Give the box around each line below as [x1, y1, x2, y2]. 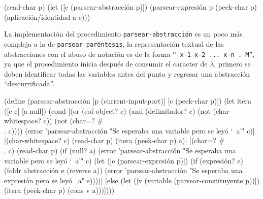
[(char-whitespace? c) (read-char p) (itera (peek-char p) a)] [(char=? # [4, 135, 225, 146]
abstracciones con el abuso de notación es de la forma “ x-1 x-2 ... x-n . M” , [4, 48, 255, 59]
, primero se [214, 58, 251, 69]
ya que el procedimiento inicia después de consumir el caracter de [4, 58, 208, 69]
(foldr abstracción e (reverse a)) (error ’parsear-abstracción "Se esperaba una [4, 165, 243, 176]
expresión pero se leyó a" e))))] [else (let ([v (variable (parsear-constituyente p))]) [4, 175, 260, 185]
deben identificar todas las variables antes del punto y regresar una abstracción [4, 68, 250, 79]
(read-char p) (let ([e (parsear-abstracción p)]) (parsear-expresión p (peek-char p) [4, 2, 257, 12]
